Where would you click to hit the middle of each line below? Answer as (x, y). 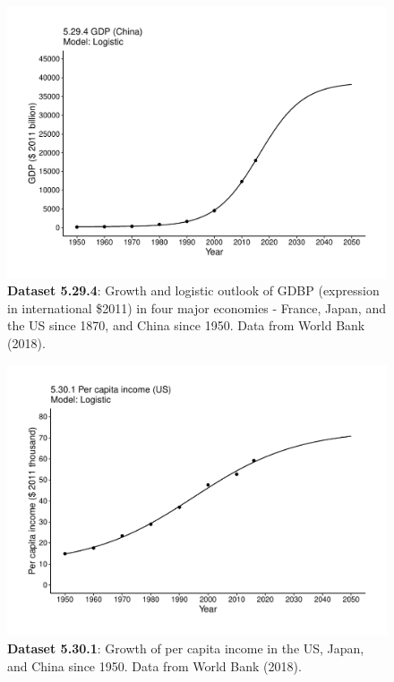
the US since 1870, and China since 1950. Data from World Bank (186, 325)
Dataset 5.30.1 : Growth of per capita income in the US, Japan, (186, 648)
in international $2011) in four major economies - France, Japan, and (197, 307)
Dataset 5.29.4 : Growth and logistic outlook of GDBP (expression (193, 290)
